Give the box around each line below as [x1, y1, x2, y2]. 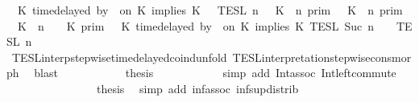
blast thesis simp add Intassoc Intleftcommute [34, 64, 396, 81]
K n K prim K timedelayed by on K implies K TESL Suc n [17, 17, 374, 34]
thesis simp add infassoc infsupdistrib [96, 80, 299, 96]
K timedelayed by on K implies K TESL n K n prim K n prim [17, 2, 403, 18]
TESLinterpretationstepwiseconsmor [232, 48, 412, 65]
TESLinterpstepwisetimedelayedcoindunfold [11, 48, 227, 65]
